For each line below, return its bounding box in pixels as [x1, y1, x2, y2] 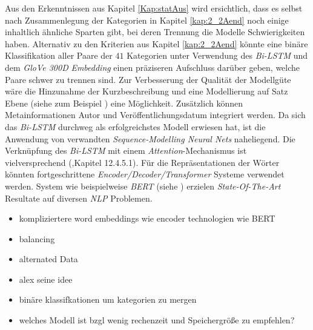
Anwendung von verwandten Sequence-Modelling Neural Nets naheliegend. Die [5, 132, 295, 145]
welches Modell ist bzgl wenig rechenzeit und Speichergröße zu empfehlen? [19, 314, 295, 326]
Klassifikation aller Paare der [5, 49, 113, 62]
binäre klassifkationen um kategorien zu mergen [19, 293, 197, 306]
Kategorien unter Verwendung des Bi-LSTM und [127, 49, 308, 62]
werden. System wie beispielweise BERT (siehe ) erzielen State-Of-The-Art [5, 179, 281, 192]
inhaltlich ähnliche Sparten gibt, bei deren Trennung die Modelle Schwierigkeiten [5, 25, 305, 38]
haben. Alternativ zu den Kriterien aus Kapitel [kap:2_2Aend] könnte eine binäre [5, 37, 308, 50]
